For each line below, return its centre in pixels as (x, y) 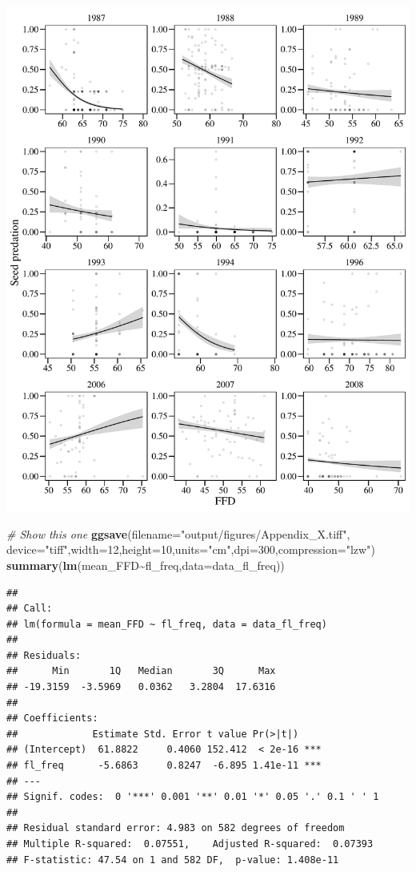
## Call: (30, 609)
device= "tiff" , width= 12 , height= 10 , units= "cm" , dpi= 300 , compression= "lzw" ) (191, 549)
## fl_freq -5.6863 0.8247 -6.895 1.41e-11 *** (164, 766)
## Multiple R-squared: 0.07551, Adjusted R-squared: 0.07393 (190, 844)
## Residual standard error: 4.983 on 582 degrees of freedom (176, 828)
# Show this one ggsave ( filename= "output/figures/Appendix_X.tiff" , (178, 533)
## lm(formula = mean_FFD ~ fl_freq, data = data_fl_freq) (167, 624)
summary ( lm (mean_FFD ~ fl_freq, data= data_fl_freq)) (146, 565)
